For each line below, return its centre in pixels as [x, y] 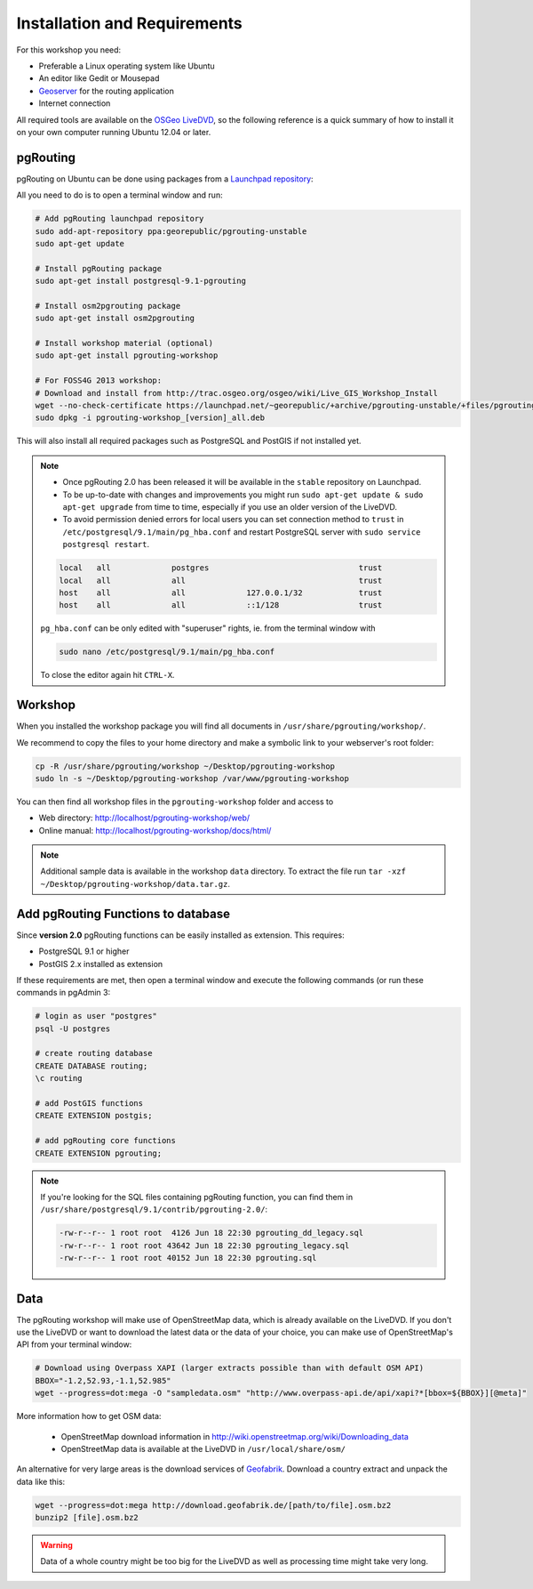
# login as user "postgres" [96, 1016]
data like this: [41, 1481]
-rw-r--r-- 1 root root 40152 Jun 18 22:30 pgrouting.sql [188, 1258]
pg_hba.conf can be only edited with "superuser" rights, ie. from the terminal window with [208, 628]
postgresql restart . [106, 544]
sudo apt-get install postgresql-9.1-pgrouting [140, 281]
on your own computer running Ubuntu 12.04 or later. [114, 132]
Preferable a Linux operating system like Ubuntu [127, 66]
